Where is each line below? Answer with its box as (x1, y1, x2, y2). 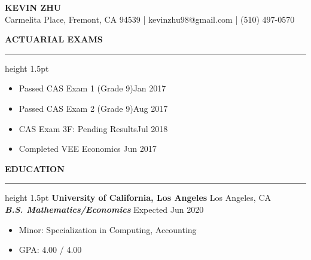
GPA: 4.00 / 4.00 (19, 243, 82, 256)
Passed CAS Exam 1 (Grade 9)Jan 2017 (19, 82, 166, 94)
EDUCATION (5, 162, 65, 175)
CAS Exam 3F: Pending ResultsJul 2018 (19, 122, 168, 134)
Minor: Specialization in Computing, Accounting (19, 223, 197, 235)
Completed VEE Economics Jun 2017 (19, 142, 157, 155)
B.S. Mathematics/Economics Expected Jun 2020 (5, 203, 204, 215)
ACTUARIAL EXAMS (5, 33, 103, 45)
